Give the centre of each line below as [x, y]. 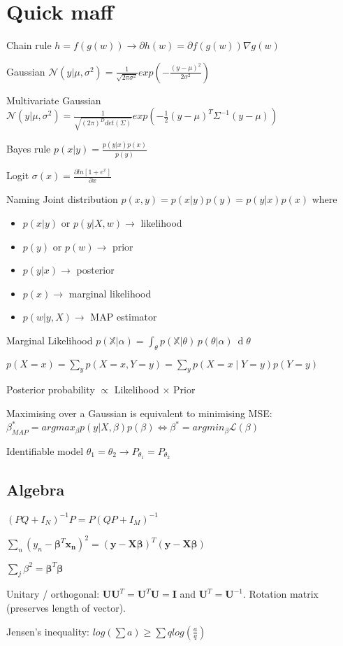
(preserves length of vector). [66, 607]
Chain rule [29, 45]
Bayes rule [29, 149]
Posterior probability [51, 389]
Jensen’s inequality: [48, 631]
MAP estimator [124, 317]
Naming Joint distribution [62, 199]
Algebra [36, 490]
